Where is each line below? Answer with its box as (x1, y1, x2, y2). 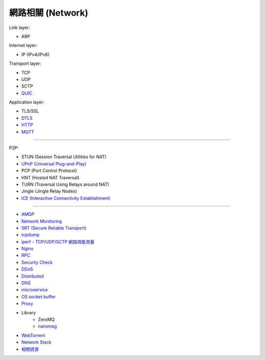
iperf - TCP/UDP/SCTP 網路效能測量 (21, 239, 95, 245)
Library (21, 309, 36, 315)
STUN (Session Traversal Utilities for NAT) (21, 154, 106, 160)
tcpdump (21, 232, 40, 238)
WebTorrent (21, 332, 45, 338)
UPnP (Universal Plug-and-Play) (21, 161, 87, 166)
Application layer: (9, 99, 45, 105)
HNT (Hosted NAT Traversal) (21, 174, 79, 180)
